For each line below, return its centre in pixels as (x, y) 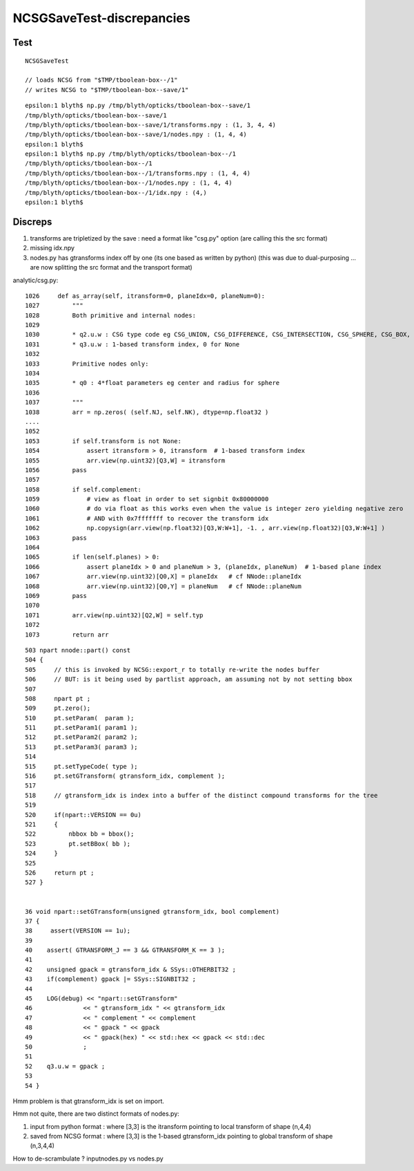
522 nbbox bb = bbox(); (80, 834)
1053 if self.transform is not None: (103, 441)
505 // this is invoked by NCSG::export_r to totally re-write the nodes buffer (172, 669)
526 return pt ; (60, 872)
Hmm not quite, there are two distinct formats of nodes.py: (96, 1114)
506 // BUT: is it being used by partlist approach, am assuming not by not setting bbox (189, 680)
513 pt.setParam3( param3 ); (81, 747)
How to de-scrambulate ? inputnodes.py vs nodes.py (88, 1159)
